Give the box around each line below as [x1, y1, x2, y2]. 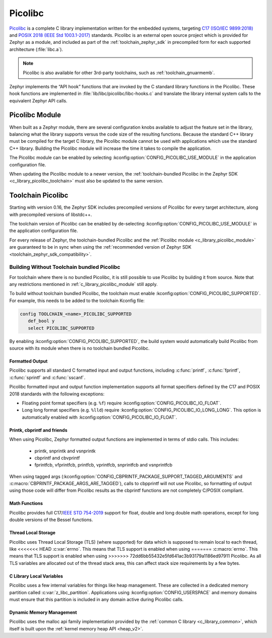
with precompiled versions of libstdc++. [9, 211, 92, 217]
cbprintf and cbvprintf [34, 454, 80, 461]
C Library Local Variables [9, 573, 63, 579]
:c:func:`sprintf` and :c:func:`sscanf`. [9, 374, 86, 380]
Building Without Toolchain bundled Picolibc [9, 264, 120, 271]
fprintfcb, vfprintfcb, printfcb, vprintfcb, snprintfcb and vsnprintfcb [34, 462, 173, 468]
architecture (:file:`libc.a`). [9, 46, 63, 52]
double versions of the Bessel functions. [9, 517, 93, 523]
